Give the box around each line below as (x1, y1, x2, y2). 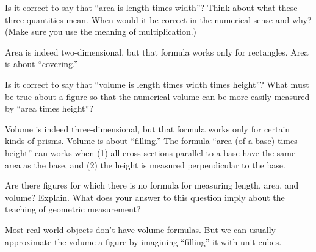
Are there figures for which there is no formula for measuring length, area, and (5, 179, 299, 192)
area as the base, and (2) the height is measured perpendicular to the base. (5, 158, 285, 171)
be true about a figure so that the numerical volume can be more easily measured (5, 90, 310, 103)
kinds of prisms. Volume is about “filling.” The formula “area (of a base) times (5, 134, 298, 147)
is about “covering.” (5, 57, 78, 70)
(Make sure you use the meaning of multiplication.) (5, 25, 197, 38)
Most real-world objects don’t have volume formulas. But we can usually (5, 223, 276, 236)
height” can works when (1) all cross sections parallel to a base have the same (5, 146, 296, 159)
